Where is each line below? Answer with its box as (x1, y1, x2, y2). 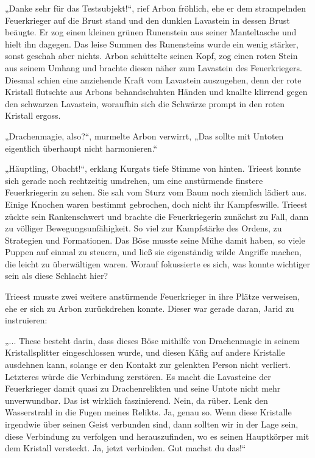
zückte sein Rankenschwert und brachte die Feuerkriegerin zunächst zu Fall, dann (5, 210, 309, 222)
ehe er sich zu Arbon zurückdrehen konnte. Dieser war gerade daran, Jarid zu (5, 301, 294, 314)
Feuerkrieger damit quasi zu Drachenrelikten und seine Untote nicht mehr (5, 382, 281, 395)
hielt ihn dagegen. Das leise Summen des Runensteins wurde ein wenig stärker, (5, 37, 299, 50)
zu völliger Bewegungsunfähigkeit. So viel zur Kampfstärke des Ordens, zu (5, 222, 282, 234)
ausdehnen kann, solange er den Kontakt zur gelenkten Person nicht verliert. (5, 358, 291, 371)
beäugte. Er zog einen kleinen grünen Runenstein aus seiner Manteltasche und (5, 26, 297, 38)
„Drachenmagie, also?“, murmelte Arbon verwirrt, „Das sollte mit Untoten (5, 129, 284, 142)
